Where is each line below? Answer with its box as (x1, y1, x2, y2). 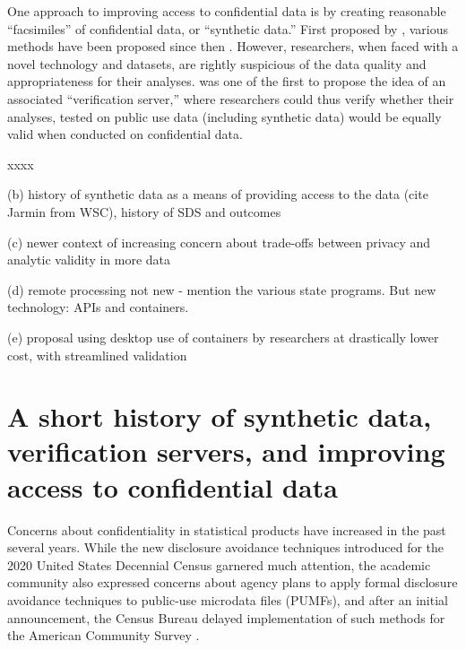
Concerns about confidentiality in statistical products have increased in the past (7, 520, 446, 539)
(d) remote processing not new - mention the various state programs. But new (7, 280, 436, 299)
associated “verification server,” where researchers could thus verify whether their (7, 89, 454, 108)
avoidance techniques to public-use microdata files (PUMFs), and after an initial (7, 590, 448, 609)
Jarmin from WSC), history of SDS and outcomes (7, 202, 281, 221)
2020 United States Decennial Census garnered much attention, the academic (7, 555, 431, 574)
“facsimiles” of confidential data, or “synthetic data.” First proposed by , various (7, 19, 448, 38)
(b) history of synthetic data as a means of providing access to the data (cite (7, 185, 428, 204)
